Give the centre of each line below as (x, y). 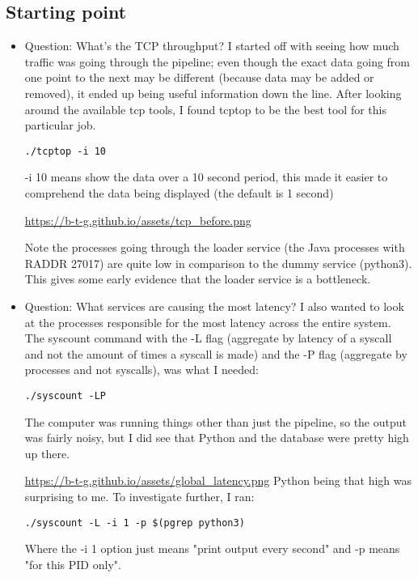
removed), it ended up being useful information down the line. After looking (213, 93)
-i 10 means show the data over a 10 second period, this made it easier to (206, 177)
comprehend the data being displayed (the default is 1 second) (179, 193)
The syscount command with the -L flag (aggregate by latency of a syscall (208, 338)
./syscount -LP (65, 395)
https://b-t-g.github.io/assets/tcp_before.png (138, 220)
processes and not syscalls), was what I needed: (141, 370)
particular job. (60, 125)
